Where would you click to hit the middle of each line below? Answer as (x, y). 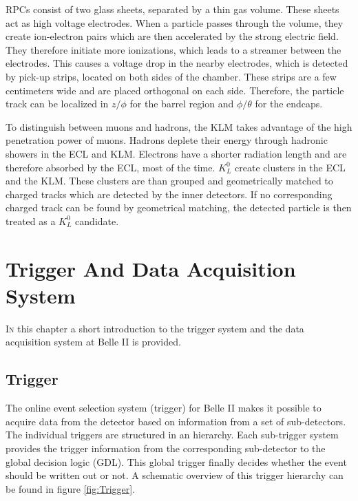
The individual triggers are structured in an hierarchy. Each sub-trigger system (172, 435)
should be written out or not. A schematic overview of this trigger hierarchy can (175, 475)
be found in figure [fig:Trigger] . (71, 488)
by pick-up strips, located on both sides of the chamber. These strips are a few (171, 76)
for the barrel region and (182, 104)
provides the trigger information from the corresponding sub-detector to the (166, 448)
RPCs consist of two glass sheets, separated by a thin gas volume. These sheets (172, 9)
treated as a (31, 221)
